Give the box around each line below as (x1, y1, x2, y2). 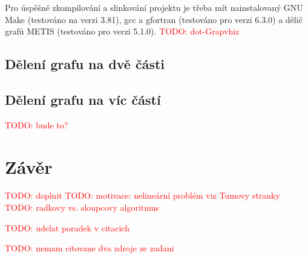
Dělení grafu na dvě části (5, 55, 165, 73)
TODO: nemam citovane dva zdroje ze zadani (5, 242, 174, 254)
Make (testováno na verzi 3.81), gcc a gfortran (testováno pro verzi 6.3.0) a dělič (5, 13, 303, 25)
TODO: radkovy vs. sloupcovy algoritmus (5, 201, 159, 214)
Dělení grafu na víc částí (5, 90, 161, 108)
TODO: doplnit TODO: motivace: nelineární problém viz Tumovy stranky (5, 189, 280, 202)
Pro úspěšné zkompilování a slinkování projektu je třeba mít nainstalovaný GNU (5, 1, 303, 13)
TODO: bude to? (5, 118, 68, 131)
